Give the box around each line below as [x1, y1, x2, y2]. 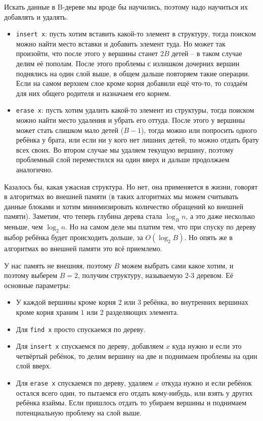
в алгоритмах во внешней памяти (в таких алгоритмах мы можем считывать [4, 191, 239, 202]
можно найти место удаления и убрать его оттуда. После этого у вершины [16, 115, 245, 125]
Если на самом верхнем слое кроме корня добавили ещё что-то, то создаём [16, 78, 248, 88]
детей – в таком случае [171, 48, 242, 59]
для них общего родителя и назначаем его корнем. [16, 87, 171, 98]
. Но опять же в [184, 232, 233, 242]
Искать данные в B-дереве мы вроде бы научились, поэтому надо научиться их [4, 2, 248, 12]
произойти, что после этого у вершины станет [16, 48, 158, 59]
